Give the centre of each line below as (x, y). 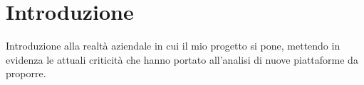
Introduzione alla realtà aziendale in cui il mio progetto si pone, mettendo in (173, 46)
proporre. (26, 73)
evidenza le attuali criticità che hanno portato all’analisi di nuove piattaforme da (182, 59)
